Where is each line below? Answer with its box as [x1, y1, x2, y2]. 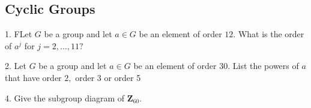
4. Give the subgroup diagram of [5, 91, 124, 104]
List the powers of [232, 59, 299, 72]
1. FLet [5, 28, 32, 40]
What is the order [238, 28, 304, 40]
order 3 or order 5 [75, 71, 141, 83]
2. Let [5, 59, 26, 72]
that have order [5, 71, 62, 83]
